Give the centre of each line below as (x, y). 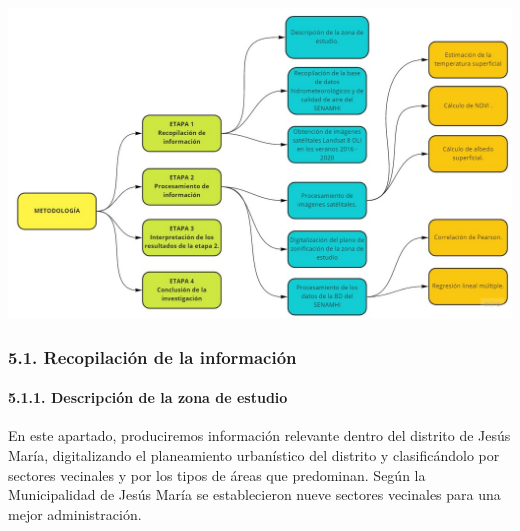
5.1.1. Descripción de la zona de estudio (148, 397)
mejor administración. (75, 513)
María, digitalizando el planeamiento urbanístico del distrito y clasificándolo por (254, 454)
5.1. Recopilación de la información (152, 356)
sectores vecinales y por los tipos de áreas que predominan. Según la (217, 474)
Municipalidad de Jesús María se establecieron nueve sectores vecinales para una (254, 494)
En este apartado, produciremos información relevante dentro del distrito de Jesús (259, 435)
